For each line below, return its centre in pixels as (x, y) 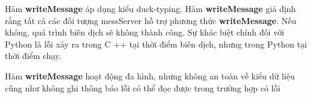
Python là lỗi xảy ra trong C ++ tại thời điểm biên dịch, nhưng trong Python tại (156, 44)
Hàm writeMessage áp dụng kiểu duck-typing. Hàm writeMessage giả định (151, 8)
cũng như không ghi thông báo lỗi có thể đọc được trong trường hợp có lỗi (143, 87)
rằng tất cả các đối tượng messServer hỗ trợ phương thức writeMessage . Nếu (151, 20)
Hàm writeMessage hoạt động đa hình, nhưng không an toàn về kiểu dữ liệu (150, 75)
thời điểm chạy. (33, 56)
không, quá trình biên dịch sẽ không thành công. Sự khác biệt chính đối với (145, 32)
